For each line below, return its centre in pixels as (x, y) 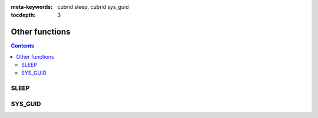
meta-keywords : (32, 7)
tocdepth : (23, 15)
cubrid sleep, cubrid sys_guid (93, 7)
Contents (23, 46)
